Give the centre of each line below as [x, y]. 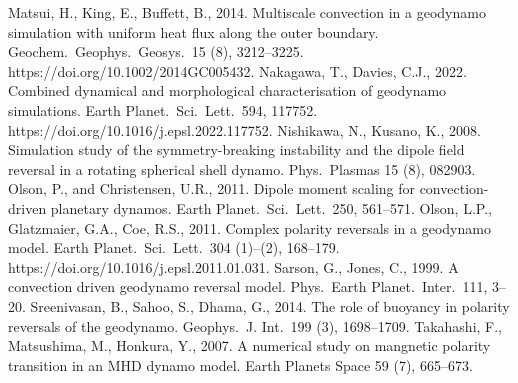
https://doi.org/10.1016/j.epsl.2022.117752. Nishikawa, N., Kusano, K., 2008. [244, 129]
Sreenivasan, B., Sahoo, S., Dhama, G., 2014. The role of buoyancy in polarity [270, 305]
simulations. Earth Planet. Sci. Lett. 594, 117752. [163, 109]
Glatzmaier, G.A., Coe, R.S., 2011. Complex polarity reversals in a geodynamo [249, 227]
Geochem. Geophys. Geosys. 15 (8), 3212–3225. [156, 51]
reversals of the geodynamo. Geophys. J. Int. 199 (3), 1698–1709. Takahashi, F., [255, 325]
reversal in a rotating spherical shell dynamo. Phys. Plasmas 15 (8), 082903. [242, 168]
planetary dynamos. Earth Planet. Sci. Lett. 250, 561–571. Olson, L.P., [271, 207]
